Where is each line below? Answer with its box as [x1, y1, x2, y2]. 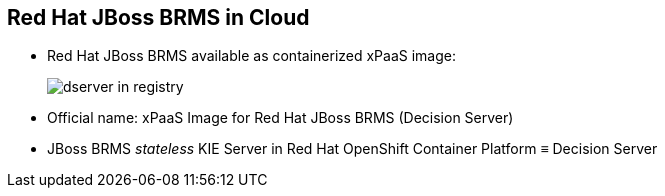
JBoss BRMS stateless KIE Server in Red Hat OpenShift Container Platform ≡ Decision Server [47, 140, 658, 158]
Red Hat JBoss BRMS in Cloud [7, 5, 310, 30]
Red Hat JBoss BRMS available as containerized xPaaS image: [47, 47, 456, 65]
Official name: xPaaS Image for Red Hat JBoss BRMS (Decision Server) [47, 109, 514, 127]
